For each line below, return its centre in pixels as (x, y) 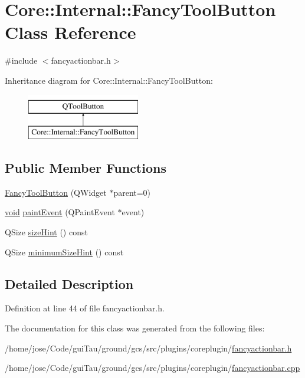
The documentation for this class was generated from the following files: (135, 328)
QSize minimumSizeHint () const (64, 252)
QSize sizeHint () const (46, 232)
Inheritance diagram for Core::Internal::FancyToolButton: (109, 80)
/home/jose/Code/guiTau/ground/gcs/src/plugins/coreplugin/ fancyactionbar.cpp (152, 368)
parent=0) (132, 192)
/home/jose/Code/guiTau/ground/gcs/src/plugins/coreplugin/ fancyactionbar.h (148, 348)
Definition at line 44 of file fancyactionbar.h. (85, 308)
